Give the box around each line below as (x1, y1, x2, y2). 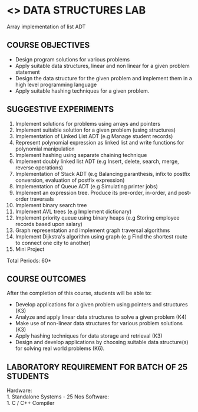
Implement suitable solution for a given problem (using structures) (15, 126, 176, 133)
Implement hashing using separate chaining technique (15, 151, 147, 158)
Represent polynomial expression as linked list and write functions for (15, 139, 184, 146)
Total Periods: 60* (6, 257, 52, 264)
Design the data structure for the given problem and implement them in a (15, 74, 192, 81)
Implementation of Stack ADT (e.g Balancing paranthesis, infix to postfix (15, 170, 190, 177)
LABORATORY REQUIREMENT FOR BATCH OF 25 (6, 362, 188, 372)
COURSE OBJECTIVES (6, 40, 90, 50)
